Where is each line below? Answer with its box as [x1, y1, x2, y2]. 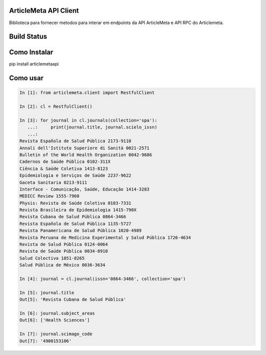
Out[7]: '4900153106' [19, 338, 72, 344]
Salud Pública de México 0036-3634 [19, 262, 105, 268]
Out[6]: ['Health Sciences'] [19, 318, 90, 323]
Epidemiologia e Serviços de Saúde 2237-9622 [19, 173, 132, 178]
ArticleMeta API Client [9, 6, 79, 15]
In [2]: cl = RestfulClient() [19, 104, 93, 109]
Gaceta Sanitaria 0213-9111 [19, 180, 87, 185]
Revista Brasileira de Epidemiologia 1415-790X [19, 207, 136, 213]
